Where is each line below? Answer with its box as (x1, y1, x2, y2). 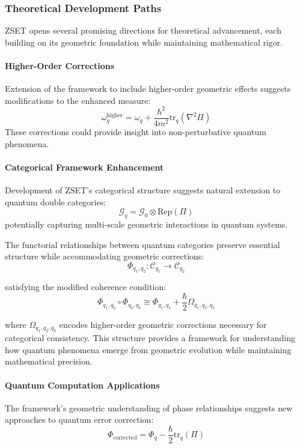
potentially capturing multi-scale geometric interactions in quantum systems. (5, 217, 288, 230)
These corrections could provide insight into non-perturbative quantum (5, 125, 266, 138)
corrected (113, 434, 137, 441)
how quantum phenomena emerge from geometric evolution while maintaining (5, 343, 292, 356)
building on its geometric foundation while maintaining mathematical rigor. (5, 35, 283, 48)
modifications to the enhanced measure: (5, 94, 151, 106)
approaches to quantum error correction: (5, 413, 154, 426)
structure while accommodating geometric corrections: (5, 250, 204, 262)
